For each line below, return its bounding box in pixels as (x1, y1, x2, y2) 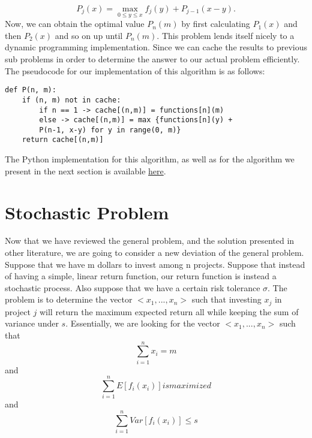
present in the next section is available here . (5, 164, 166, 177)
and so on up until (55, 29, 123, 41)
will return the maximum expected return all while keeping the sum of (39, 305, 299, 318)
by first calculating (181, 17, 250, 30)
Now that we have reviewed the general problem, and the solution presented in (5, 234, 295, 247)
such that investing (191, 293, 262, 306)
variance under (5, 317, 59, 330)
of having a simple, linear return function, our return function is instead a (5, 270, 277, 282)
